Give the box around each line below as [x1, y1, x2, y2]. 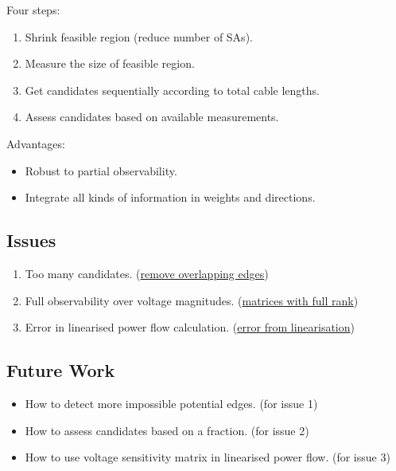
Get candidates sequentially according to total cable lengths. [25, 81, 320, 98]
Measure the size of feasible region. [25, 55, 195, 72]
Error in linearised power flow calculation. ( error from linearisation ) [25, 319, 355, 336]
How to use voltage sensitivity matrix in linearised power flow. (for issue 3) [25, 449, 390, 465]
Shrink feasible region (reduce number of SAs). [25, 28, 253, 45]
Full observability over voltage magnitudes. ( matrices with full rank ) [25, 292, 359, 308]
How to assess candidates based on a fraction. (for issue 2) [25, 422, 309, 438]
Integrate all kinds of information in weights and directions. [25, 189, 316, 206]
